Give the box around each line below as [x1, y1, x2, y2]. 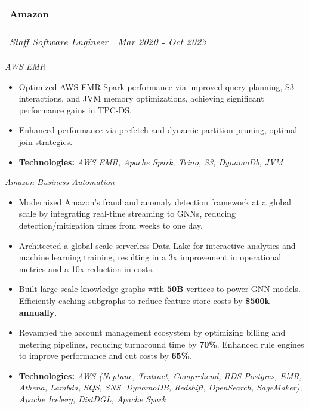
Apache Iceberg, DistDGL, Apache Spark [18, 393, 166, 405]
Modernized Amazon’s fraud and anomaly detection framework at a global [18, 195, 291, 208]
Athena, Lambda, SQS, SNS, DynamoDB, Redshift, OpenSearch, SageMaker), [18, 381, 302, 393]
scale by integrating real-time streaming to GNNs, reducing [18, 207, 236, 220]
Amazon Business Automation [5, 176, 115, 188]
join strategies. [18, 135, 73, 147]
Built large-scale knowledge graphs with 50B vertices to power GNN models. [18, 282, 301, 295]
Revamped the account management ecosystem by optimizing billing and [18, 326, 286, 339]
